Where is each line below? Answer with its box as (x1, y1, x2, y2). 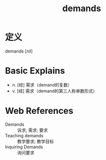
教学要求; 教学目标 (17, 138, 54, 144)
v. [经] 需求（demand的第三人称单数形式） (12, 88, 97, 94)
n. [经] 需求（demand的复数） (12, 82, 72, 88)
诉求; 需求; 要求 (17, 127, 48, 133)
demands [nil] (5, 48, 33, 54)
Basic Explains (5, 65, 65, 76)
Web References (5, 106, 74, 117)
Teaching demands (5, 132, 44, 139)
